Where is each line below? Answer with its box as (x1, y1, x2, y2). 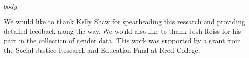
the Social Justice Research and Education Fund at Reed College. (4, 44, 200, 55)
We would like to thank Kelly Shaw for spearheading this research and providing (4, 16, 245, 26)
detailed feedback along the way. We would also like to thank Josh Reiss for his (4, 26, 241, 36)
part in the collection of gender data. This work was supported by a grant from (4, 35, 241, 45)
